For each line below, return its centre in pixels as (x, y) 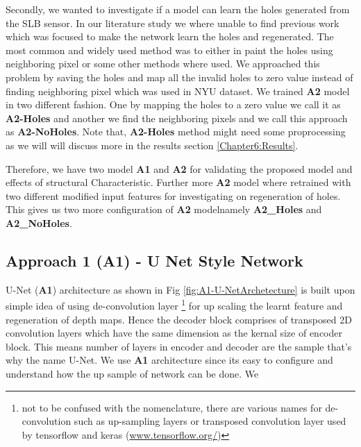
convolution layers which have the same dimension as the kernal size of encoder (174, 333)
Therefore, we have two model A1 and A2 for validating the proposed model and (179, 168)
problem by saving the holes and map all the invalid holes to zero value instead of (179, 77)
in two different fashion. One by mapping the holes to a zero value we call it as (173, 104)
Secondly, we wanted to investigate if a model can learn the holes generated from (178, 9)
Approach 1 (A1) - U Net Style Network (154, 260)
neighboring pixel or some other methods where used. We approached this (163, 64)
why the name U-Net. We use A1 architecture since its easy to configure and (169, 360)
